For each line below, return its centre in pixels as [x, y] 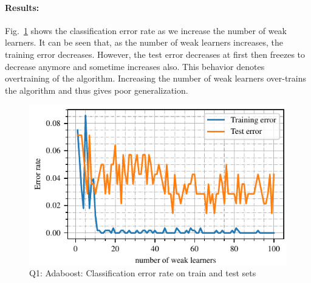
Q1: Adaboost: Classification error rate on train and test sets [143, 273]
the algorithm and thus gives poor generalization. [97, 90]
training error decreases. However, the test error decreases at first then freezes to [155, 54]
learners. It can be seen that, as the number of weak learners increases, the [144, 42]
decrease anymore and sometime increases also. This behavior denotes [135, 66]
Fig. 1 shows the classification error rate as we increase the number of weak [146, 30]
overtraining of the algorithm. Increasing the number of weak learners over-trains [156, 78]
